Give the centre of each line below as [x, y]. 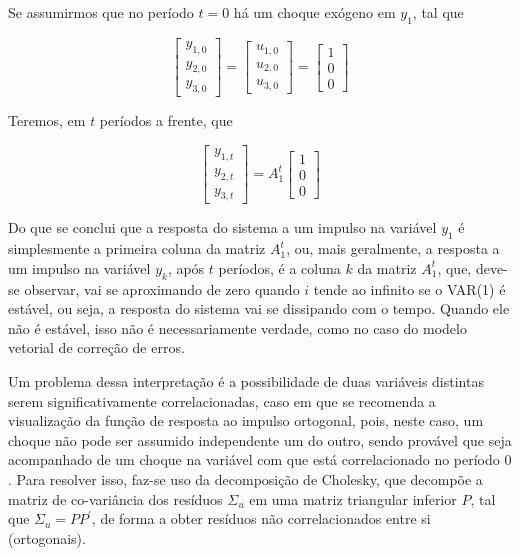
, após [186, 267]
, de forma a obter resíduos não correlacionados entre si [261, 518]
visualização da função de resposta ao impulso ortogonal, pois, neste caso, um [246, 420]
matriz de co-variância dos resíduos [115, 498]
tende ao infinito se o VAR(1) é [409, 288]
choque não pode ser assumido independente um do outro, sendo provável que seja [260, 439]
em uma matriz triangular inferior [353, 498]
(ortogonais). [47, 537]
